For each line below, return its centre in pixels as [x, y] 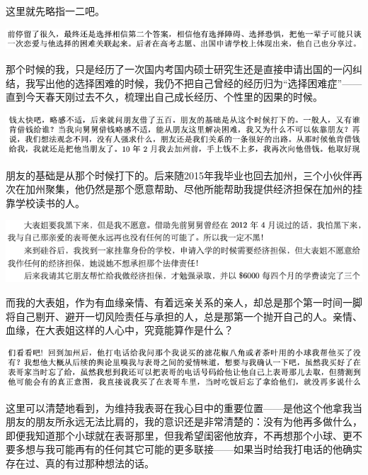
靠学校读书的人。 [45, 202]
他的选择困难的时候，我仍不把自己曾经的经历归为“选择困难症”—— [208, 83]
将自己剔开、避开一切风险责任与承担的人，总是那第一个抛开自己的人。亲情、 [184, 316]
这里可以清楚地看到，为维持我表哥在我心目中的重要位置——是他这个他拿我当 [184, 407]
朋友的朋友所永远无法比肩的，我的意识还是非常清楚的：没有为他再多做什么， [184, 421]
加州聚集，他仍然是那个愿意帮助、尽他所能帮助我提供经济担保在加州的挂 [194, 189]
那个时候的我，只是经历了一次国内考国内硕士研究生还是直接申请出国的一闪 [179, 68]
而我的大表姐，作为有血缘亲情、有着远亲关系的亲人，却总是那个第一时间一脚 [184, 302]
